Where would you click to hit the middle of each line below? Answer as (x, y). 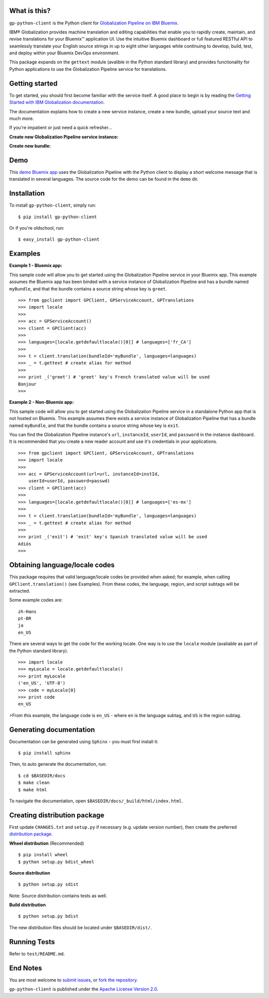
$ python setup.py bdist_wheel (56, 862)
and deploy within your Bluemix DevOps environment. (64, 53)
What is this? (30, 11)
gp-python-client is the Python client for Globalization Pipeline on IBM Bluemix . (94, 23)
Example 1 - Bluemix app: (36, 266)
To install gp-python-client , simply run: (53, 205)
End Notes (26, 968)
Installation (27, 193)
